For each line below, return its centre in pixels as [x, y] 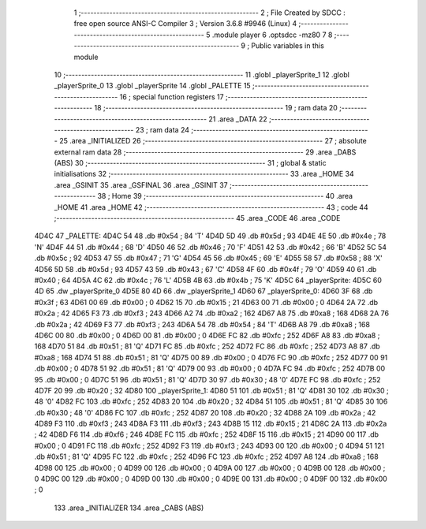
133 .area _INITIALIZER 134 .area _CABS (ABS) [129, 508]
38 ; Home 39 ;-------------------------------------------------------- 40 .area [225, 196]
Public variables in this [288, 46]
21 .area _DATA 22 [238, 119]
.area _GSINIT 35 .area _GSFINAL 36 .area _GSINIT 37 [141, 184]
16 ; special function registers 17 [172, 97]
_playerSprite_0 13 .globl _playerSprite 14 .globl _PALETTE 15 [153, 86]
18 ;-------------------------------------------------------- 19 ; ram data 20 [216, 108]
